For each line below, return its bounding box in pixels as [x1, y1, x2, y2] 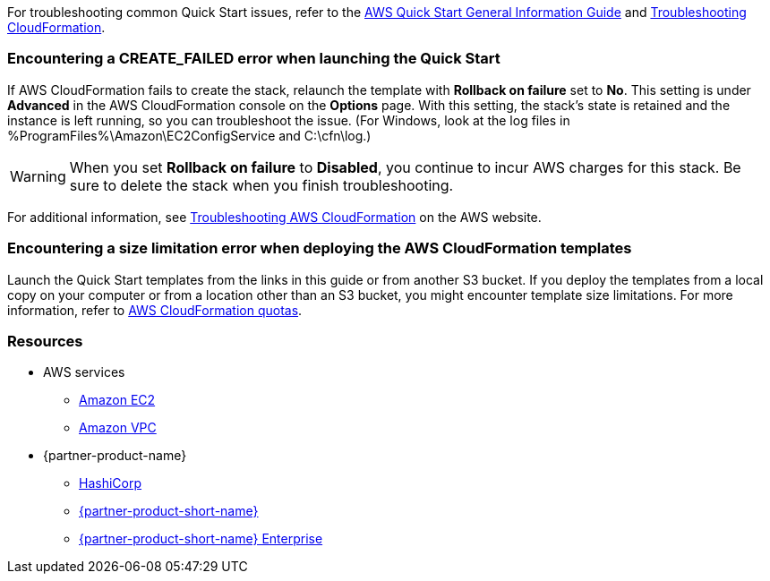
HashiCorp [79, 475, 142, 491]
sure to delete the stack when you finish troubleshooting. [69, 175, 454, 194]
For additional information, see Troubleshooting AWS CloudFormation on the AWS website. [7, 209, 542, 225]
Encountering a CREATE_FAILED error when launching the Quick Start [7, 49, 500, 68]
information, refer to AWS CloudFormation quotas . [7, 302, 303, 318]
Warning [10, 167, 66, 185]
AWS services [43, 364, 125, 380]
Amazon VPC [79, 420, 157, 436]
